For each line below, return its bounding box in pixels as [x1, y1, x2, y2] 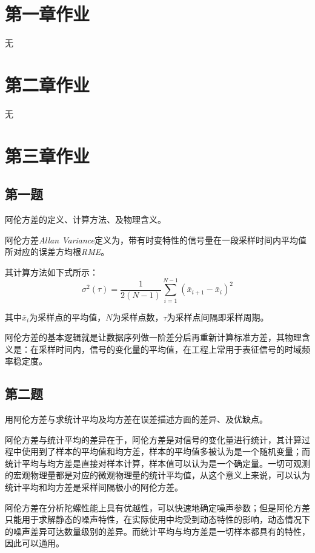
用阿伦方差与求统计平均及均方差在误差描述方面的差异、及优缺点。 [5, 413, 268, 426]
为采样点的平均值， [29, 310, 106, 323]
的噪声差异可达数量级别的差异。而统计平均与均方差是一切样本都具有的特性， [5, 524, 310, 537]
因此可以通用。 [5, 537, 64, 549]
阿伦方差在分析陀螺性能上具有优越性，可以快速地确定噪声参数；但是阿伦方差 [5, 501, 310, 514]
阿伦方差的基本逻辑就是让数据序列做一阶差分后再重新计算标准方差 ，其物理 [5, 331, 302, 344]
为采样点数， [112, 310, 164, 323]
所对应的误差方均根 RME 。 [5, 245, 110, 258]
